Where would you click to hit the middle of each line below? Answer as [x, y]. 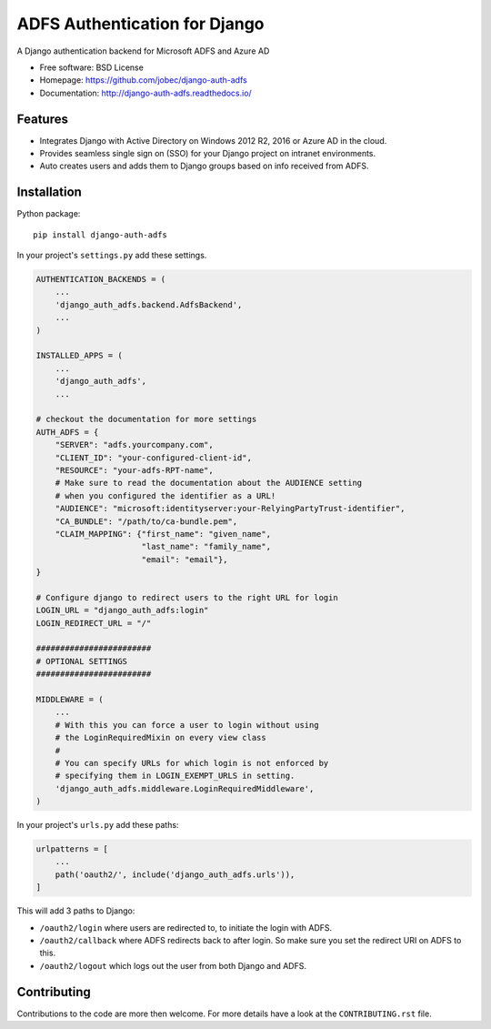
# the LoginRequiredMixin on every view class [161, 738]
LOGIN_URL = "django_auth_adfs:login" [122, 610]
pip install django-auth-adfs [100, 235]
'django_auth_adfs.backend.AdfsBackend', [149, 304]
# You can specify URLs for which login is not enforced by [192, 763]
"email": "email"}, [185, 559]
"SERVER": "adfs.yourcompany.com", [134, 445]
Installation [49, 192]
